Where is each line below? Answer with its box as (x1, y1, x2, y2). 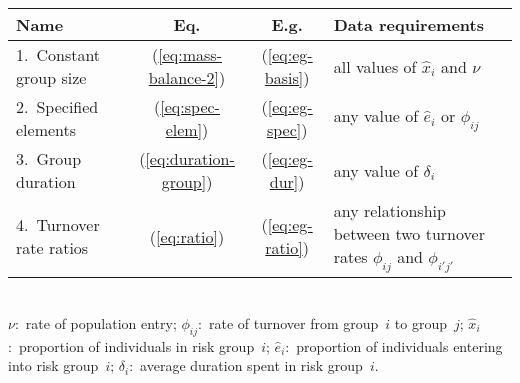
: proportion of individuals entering (285, 335, 503, 356)
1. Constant (16, 43, 101, 66)
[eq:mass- (158, 43, 222, 66)
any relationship (333, 199, 446, 222)
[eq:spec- (160, 95, 220, 118)
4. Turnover (16, 213, 100, 237)
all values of (333, 54, 417, 78)
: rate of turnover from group (198, 312, 379, 333)
